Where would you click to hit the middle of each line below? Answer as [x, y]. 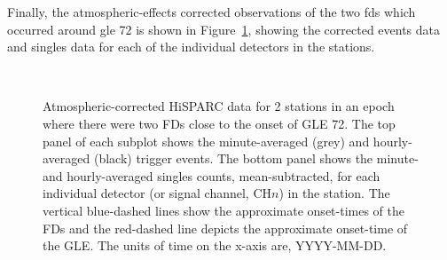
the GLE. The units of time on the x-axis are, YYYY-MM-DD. [215, 245]
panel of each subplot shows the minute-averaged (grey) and [206, 141]
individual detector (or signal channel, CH [157, 193]
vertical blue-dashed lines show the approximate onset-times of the [223, 210]
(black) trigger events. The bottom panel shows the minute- [256, 158]
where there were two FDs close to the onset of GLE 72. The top [219, 123]
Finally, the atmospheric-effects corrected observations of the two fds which [212, 12]
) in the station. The [334, 193]
